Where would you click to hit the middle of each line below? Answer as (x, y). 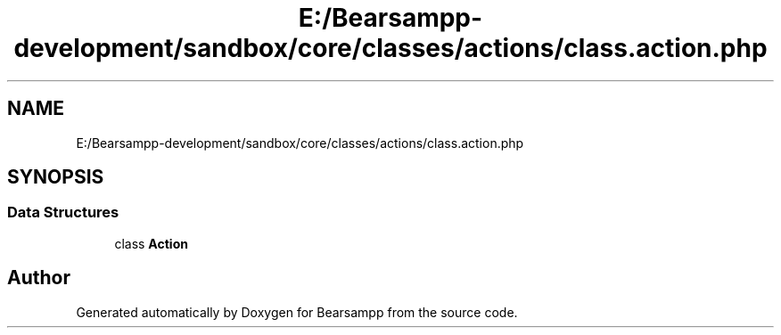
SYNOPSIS (56, 177)
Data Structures (63, 212)
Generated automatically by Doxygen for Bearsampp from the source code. (297, 312)
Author (39, 278)
